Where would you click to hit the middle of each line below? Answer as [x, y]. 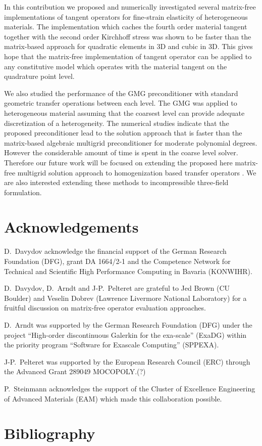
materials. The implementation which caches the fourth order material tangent [126, 27]
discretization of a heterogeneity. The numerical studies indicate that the [117, 123]
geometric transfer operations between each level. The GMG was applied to [121, 103]
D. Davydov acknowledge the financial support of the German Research [115, 251]
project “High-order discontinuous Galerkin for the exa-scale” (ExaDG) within [125, 335]
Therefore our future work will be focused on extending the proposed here [118, 162]
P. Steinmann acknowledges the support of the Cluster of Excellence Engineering [130, 388]
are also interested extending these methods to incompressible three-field [116, 182]
